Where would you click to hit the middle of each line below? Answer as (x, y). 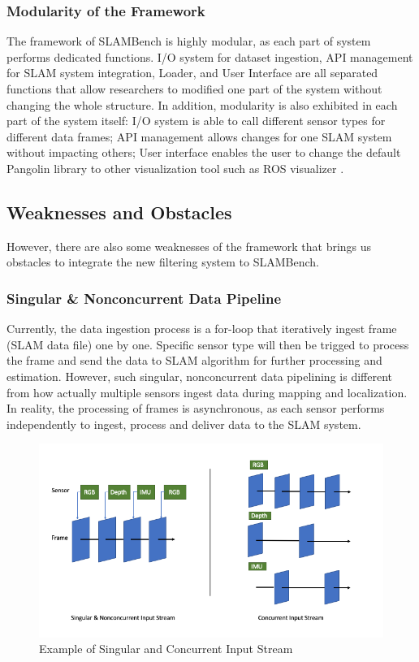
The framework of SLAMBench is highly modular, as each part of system (189, 41)
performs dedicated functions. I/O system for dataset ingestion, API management (210, 56)
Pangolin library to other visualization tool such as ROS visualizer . (175, 168)
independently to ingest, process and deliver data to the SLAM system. (184, 424)
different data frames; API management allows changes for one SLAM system (199, 136)
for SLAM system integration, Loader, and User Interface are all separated (192, 73)
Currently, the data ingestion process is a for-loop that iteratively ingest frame (202, 329)
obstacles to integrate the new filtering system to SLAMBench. (163, 262)
